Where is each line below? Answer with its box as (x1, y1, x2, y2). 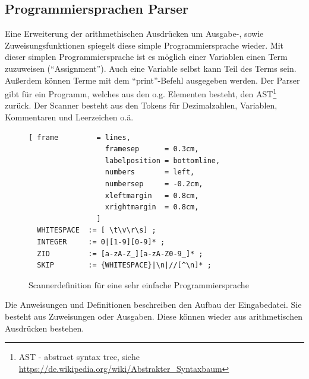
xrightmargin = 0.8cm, (105, 203, 199, 212)
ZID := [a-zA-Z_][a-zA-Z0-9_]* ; (37, 249, 203, 258)
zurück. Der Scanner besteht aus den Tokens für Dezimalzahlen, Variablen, (5, 99, 278, 112)
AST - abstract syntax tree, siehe (18, 351, 140, 363)
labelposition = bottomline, (105, 156, 220, 165)
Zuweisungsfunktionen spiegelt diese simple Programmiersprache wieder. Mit (5, 39, 284, 51)
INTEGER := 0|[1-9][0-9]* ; (37, 237, 165, 246)
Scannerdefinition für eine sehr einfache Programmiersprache (29, 278, 249, 291)
